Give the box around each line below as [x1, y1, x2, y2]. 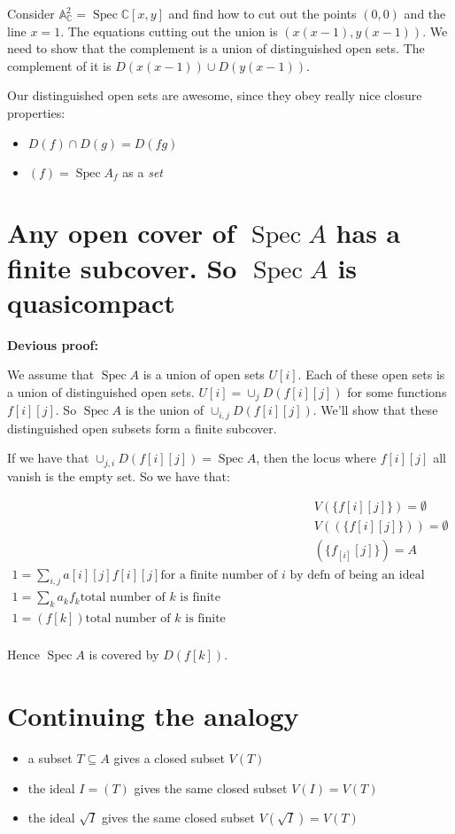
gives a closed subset [113, 748, 225, 767]
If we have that [7, 448, 89, 467]
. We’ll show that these [312, 401, 438, 419]
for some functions [347, 382, 447, 401]
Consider [7, 4, 55, 22]
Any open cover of [7, 214, 235, 251]
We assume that [7, 365, 95, 384]
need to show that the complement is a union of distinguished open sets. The [7, 39, 425, 58]
